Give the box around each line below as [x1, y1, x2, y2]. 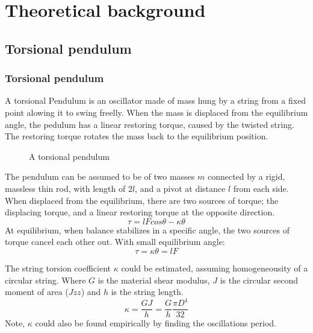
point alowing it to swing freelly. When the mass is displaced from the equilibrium [5, 106, 308, 118]
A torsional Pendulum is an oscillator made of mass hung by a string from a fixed [5, 94, 306, 107]
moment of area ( [5, 285, 69, 298]
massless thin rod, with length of [5, 182, 126, 194]
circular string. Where [5, 273, 86, 286]
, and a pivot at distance [135, 182, 226, 194]
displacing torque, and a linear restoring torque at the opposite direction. [5, 206, 275, 218]
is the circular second [220, 273, 299, 286]
